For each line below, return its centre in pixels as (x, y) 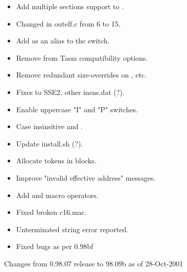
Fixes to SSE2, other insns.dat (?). (70, 92)
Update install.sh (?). (50, 143)
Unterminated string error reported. (72, 229)
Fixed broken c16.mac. (51, 212)
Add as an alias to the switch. (63, 41)
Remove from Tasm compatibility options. (82, 57)
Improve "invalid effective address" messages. (86, 177)
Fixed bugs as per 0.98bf (55, 246)
